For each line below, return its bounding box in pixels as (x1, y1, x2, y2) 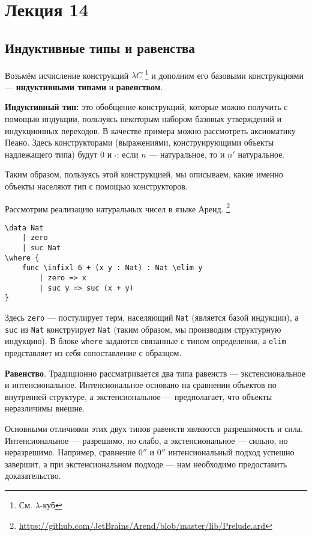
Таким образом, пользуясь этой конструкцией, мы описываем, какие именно (5, 168, 283, 180)
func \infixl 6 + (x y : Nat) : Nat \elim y (22, 263, 203, 273)
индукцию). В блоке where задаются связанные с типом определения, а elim (5, 334, 286, 347)
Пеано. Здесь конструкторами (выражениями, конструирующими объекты (5, 136, 274, 149)
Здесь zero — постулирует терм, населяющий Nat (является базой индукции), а (5, 311, 299, 324)
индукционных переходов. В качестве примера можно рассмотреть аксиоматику (5, 124, 296, 137)
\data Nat (5, 223, 44, 232)
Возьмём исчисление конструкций (5, 69, 129, 81)
